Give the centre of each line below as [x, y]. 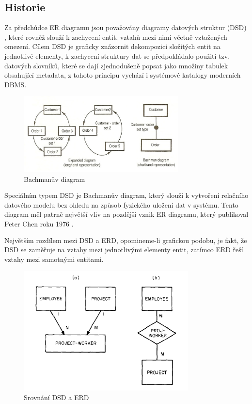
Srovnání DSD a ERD [56, 397]
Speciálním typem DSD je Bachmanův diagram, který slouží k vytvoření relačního [126, 195]
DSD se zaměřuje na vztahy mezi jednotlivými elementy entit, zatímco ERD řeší [124, 250]
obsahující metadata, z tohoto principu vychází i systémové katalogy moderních [123, 75]
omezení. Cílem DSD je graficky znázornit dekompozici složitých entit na [112, 46]
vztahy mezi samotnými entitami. [54, 259]
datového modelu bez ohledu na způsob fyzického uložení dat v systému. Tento [121, 204]
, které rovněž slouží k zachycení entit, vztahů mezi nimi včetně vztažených [116, 37]
